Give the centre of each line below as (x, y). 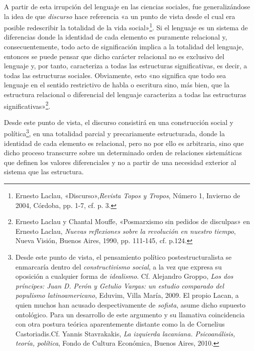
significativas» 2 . (27, 105)
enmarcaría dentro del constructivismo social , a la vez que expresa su (118, 266)
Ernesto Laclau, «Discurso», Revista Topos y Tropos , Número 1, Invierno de (128, 196)
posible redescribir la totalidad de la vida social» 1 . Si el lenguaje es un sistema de (126, 27)
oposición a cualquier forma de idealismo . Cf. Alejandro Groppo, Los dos (124, 276)
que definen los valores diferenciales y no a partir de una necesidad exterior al (120, 162)
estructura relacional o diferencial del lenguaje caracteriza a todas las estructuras (125, 94)
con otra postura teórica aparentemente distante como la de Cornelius (120, 324)
